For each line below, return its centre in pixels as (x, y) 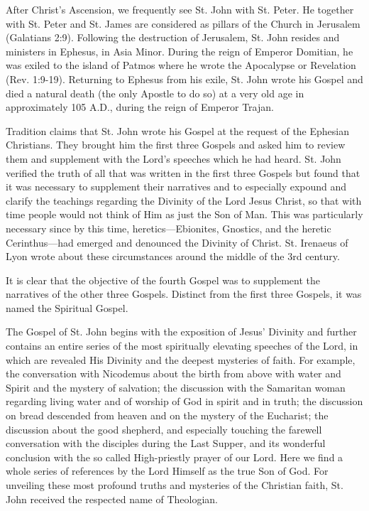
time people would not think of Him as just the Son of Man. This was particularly (184, 214)
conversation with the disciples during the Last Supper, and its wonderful (166, 443)
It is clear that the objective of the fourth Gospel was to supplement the (163, 280)
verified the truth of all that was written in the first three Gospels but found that (183, 172)
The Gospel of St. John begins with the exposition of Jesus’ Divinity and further (181, 332)
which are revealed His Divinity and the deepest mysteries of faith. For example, (181, 359)
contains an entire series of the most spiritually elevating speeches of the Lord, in (182, 346)
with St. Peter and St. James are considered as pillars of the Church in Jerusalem (183, 23)
